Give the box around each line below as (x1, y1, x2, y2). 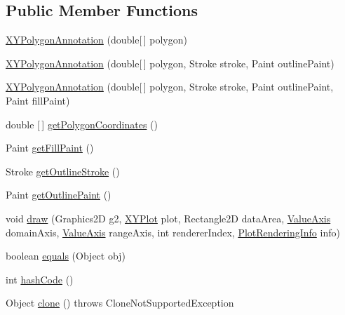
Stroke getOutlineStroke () (6, 163, 120, 178)
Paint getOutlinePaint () (6, 187, 111, 202)
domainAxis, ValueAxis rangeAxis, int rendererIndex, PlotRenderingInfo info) (6, 224, 340, 239)
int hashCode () (6, 272, 74, 286)
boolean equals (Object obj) (6, 248, 126, 263)
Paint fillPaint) (6, 93, 70, 107)
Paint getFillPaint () (6, 140, 94, 155)
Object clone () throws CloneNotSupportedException (6, 295, 234, 310)
